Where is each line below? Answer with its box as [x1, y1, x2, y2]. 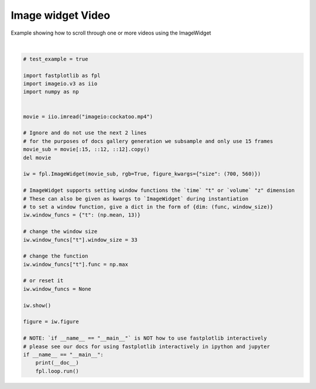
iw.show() [23, 302, 51, 309]
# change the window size [23, 228, 98, 235]
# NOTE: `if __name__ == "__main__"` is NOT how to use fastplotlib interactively [23, 335, 267, 341]
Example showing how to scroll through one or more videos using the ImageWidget [11, 29, 211, 36]
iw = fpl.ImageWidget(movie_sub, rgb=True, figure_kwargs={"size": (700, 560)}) [23, 171, 261, 177]
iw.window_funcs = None [23, 285, 92, 292]
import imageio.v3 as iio [23, 80, 98, 87]
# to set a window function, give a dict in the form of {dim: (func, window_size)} [23, 203, 273, 210]
